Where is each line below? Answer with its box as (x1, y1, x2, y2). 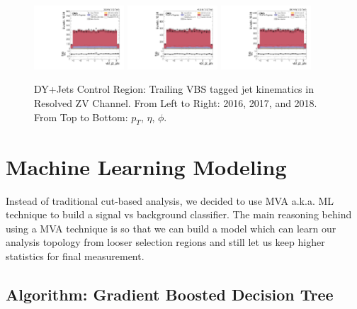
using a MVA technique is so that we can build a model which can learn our (6, 220, 336, 235)
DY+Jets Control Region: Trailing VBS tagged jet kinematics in (34, 82, 314, 96)
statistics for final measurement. (6, 248, 144, 263)
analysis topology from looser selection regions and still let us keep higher (6, 235, 325, 249)
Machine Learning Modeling (6, 152, 287, 181)
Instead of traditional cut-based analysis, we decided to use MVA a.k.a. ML (6, 193, 334, 208)
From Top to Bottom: (34, 109, 128, 124)
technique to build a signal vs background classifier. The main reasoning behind (6, 207, 352, 222)
